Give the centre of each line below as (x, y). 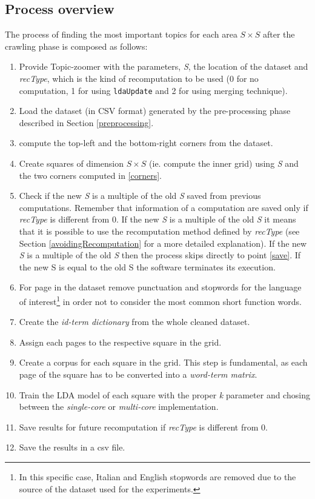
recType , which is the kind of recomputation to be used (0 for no (139, 78)
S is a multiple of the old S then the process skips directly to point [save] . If (160, 255)
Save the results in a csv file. (72, 447)
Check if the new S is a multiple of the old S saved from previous (140, 196)
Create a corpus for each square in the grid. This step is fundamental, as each (163, 362)
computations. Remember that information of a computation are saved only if (164, 207)
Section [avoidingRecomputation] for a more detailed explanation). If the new (163, 243)
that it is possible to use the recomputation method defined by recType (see (159, 231)
